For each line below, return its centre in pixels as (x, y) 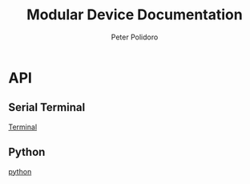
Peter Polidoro (135, 37)
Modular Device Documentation (135, 15)
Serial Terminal (47, 107)
